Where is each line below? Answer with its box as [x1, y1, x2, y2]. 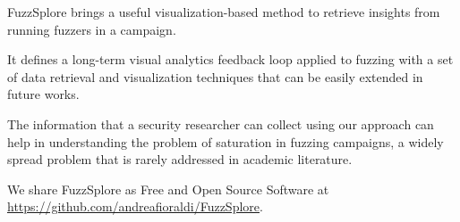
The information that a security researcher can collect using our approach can [7, 114, 434, 133]
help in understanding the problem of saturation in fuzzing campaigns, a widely [7, 132, 444, 151]
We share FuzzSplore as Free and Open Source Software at [7, 179, 329, 198]
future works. [7, 85, 80, 103]
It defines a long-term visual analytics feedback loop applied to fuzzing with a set [7, 50, 454, 69]
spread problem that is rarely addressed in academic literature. [7, 150, 353, 169]
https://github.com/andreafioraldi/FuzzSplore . [7, 197, 263, 216]
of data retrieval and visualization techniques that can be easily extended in [7, 67, 423, 86]
